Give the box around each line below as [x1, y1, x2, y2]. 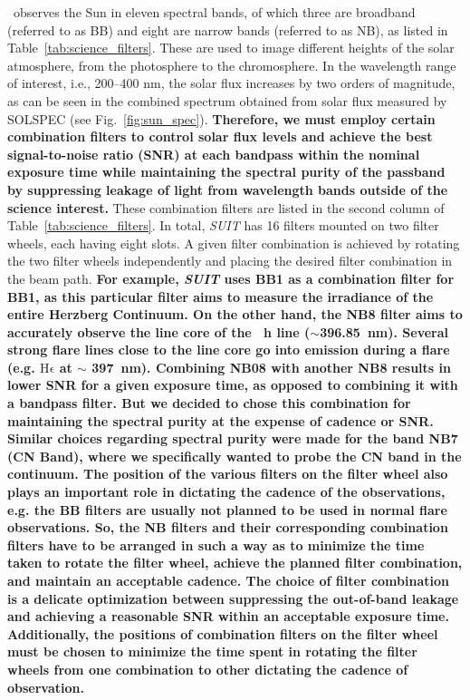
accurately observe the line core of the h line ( [7, 322, 311, 341]
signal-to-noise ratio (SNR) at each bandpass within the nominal [7, 144, 420, 163]
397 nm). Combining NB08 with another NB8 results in [91, 357, 451, 376]
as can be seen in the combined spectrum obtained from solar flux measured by [7, 91, 447, 110]
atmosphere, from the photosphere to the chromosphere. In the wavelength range [7, 55, 456, 74]
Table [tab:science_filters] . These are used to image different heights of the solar [7, 38, 455, 57]
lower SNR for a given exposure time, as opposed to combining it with [7, 375, 458, 394]
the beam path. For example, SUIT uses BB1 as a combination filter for [7, 268, 455, 287]
